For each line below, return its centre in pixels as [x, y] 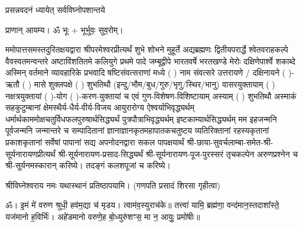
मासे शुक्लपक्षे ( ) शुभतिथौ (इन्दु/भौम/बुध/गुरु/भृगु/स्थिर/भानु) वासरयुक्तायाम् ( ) [154, 84]
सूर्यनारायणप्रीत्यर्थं [30, 153]
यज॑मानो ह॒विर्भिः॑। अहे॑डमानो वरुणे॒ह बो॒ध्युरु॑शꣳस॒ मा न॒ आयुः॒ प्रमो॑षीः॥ [103, 216]
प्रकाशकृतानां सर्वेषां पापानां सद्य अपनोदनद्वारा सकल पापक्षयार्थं [95, 142]
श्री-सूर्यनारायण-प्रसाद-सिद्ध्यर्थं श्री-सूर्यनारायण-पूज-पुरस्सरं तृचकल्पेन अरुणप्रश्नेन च [178, 153]
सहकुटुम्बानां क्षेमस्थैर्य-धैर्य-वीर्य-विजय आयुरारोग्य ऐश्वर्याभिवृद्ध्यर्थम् [100, 107]
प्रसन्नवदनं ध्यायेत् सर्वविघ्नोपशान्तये [55, 9]
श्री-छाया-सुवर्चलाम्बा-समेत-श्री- [230, 142]
